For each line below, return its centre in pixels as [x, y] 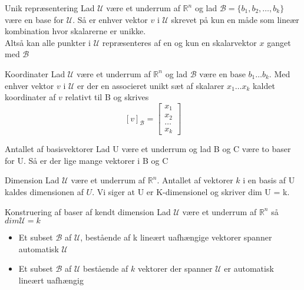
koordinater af [30, 97]
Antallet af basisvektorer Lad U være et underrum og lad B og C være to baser [148, 149]
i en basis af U [269, 180]
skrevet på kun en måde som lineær [235, 19]
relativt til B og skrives [107, 97]
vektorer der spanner [175, 268]
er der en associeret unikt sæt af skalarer [151, 85]
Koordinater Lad [35, 73]
